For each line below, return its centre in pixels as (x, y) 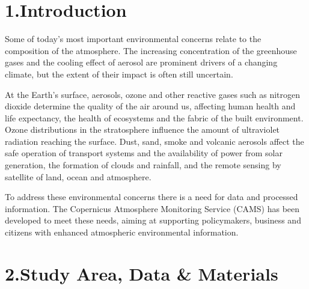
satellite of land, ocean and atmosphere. (78, 176)
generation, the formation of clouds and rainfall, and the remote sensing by (143, 165)
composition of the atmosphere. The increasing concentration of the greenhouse (151, 50)
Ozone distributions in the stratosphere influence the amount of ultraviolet (142, 129)
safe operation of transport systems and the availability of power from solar (144, 153)
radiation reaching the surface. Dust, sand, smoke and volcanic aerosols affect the (154, 141)
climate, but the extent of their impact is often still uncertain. (119, 74)
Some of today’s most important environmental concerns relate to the (133, 39)
